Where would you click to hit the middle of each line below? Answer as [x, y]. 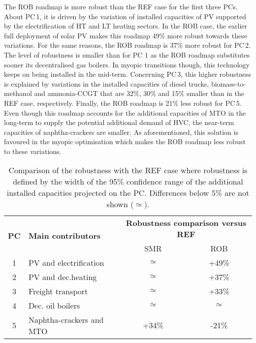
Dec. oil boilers [54, 305]
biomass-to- [228, 83]
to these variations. [33, 151]
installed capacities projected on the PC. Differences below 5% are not [128, 192]
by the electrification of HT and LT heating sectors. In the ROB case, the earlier [126, 26]
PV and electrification [66, 262]
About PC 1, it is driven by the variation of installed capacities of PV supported [125, 16]
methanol [18, 93]
